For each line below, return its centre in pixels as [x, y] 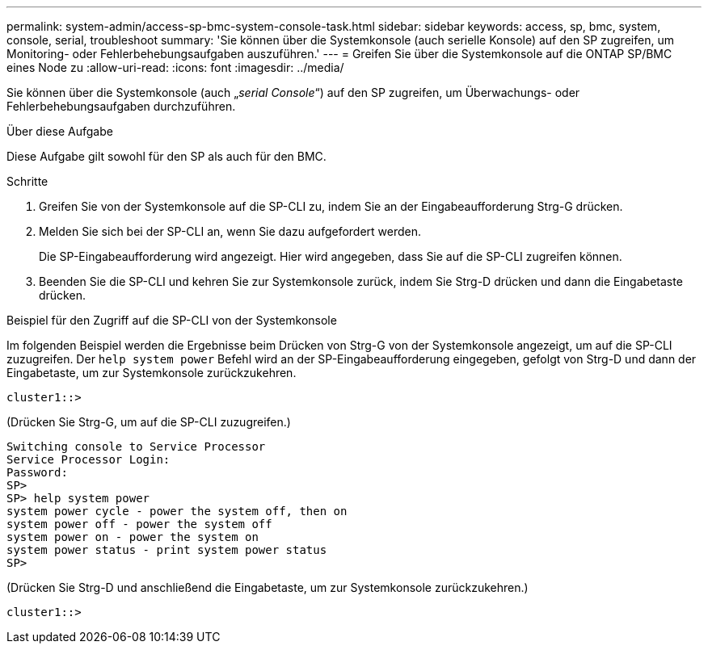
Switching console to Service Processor [136, 447]
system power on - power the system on [133, 537]
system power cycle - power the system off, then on [177, 511]
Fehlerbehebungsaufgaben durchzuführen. [121, 106]
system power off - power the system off [139, 524]
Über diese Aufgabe [60, 131]
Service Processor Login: [88, 459]
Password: [37, 472]
